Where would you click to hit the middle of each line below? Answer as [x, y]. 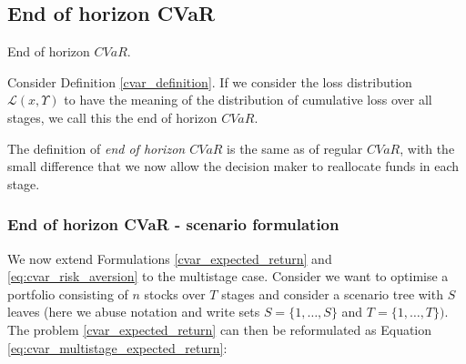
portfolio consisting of [68, 293]
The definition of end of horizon [96, 148]
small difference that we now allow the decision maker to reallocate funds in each [233, 166]
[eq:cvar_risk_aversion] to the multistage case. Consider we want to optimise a [228, 276]
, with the [427, 148]
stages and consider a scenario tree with [332, 293]
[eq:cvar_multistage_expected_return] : [117, 347]
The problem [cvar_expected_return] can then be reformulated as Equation [220, 329]
